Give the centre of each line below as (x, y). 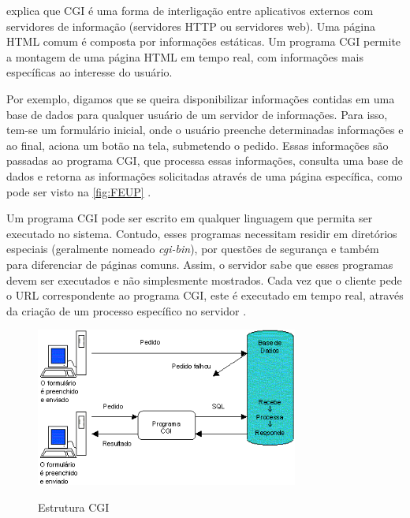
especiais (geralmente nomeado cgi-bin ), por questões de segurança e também (193, 249)
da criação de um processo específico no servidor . (127, 310)
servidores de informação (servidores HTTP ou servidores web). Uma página (191, 26)
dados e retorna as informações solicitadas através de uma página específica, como (205, 175)
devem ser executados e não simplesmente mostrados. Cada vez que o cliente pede (204, 279)
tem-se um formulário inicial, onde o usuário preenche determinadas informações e (205, 130)
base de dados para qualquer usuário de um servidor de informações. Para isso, (197, 114)
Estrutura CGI (74, 507)
